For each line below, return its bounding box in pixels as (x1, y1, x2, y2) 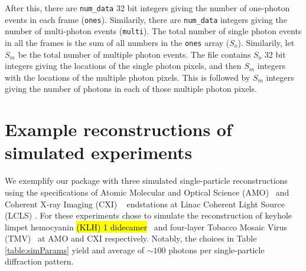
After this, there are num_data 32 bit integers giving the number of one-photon (5, 2, 290, 14)
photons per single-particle (168, 243, 265, 256)
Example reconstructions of (5, 117, 232, 141)
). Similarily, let (237, 36, 295, 48)
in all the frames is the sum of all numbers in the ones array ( (5, 36, 230, 48)
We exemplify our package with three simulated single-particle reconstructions (5, 174, 288, 187)
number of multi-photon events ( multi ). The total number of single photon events (5, 25, 302, 37)
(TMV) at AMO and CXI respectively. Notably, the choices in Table (5, 232, 257, 244)
